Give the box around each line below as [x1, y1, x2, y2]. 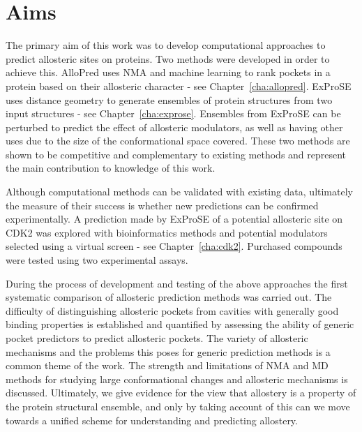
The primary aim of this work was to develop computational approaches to [6, 38, 326, 52]
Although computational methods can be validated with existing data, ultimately [6, 184, 353, 199]
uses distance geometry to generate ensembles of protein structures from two [6, 92, 333, 107]
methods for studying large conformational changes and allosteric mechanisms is [6, 371, 348, 386]
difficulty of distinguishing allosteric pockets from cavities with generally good [6, 303, 339, 318]
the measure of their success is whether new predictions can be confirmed [6, 198, 319, 212]
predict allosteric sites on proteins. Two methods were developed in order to [6, 51, 330, 66]
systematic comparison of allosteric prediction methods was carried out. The [6, 290, 332, 304]
